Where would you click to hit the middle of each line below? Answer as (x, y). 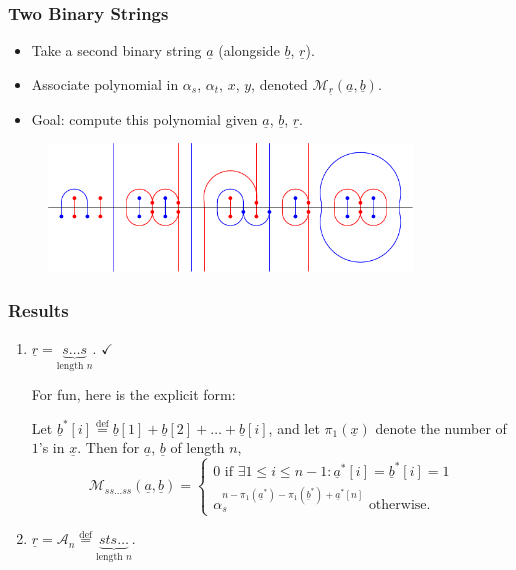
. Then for (108, 447)
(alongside (249, 50)
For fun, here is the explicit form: (133, 394)
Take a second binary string (116, 50)
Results (38, 310)
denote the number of (441, 427)
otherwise (397, 504)
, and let (294, 427)
